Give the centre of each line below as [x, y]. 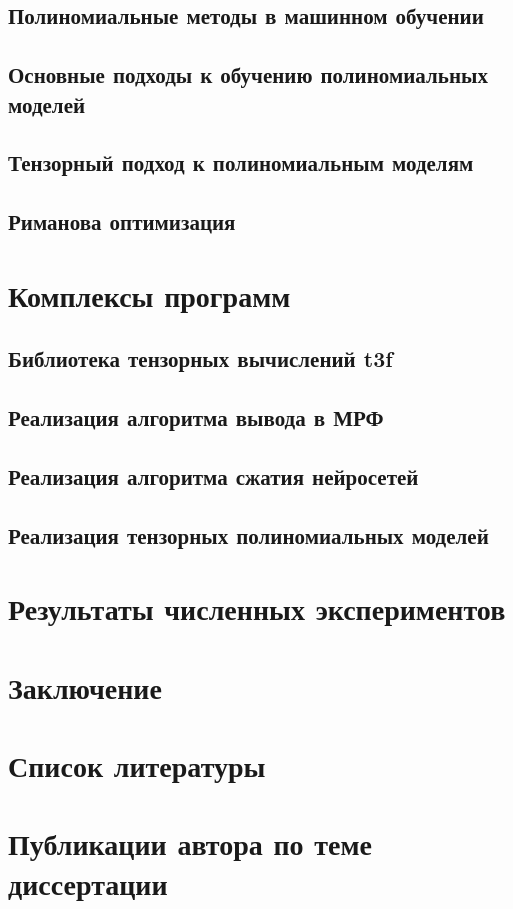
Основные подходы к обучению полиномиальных [248, 74]
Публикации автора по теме [190, 843]
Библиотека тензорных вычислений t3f [200, 358]
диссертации [88, 882]
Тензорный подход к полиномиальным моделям [241, 162]
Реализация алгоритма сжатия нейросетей [213, 475]
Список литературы [137, 764]
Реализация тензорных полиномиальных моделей [248, 534]
